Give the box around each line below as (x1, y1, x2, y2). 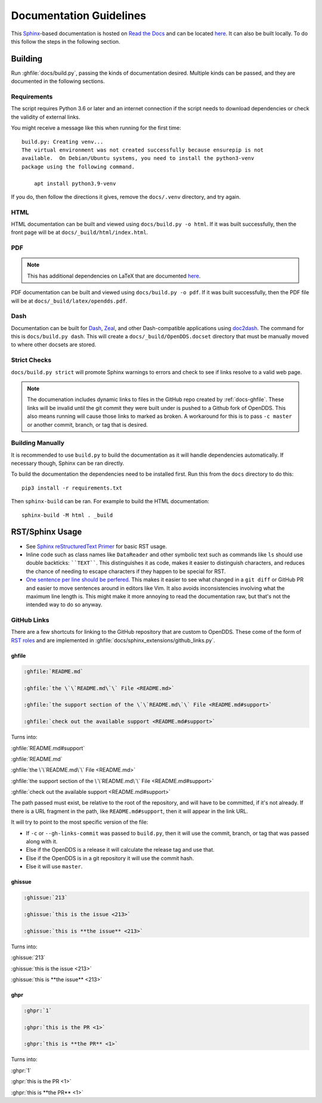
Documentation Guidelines (11, 9, 147, 22)
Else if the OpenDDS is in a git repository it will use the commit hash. (26, 854, 194, 862)
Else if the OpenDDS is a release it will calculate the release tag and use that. (26, 846, 215, 854)
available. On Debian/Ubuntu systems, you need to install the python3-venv (21, 155, 255, 162)
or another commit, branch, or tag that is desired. (27, 421, 148, 428)
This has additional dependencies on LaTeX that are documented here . (27, 272, 201, 279)
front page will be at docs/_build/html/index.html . (11, 229, 148, 236)
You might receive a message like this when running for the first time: (11, 124, 181, 131)
